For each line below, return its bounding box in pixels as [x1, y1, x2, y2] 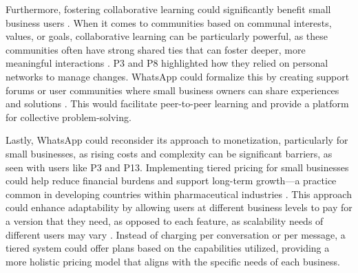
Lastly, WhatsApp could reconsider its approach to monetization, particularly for [6, 133, 348, 147]
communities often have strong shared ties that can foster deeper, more [6, 42, 306, 56]
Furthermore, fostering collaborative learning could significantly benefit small [6, 2, 331, 16]
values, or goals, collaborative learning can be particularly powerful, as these [6, 29, 328, 43]
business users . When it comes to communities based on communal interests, [6, 15, 332, 30]
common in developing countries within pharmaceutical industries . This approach [6, 186, 352, 201]
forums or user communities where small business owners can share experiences [6, 83, 339, 97]
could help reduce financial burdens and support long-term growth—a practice [6, 173, 337, 188]
